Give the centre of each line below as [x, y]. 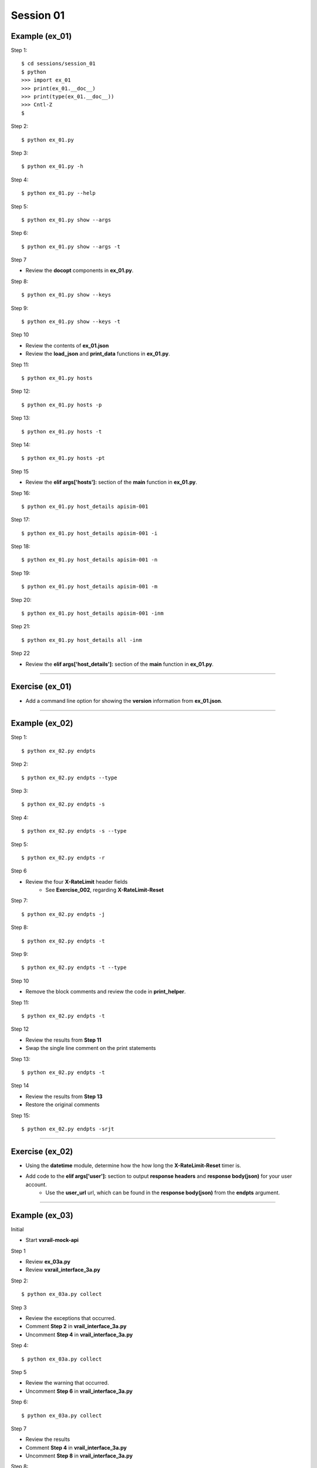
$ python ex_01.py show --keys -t [71, 322]
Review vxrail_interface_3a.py [63, 1270]
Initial [17, 1229]
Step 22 [21, 653]
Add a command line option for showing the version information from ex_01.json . [124, 701]
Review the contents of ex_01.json [67, 345]
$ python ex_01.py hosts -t [62, 431]
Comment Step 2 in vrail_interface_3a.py [76, 1326]
